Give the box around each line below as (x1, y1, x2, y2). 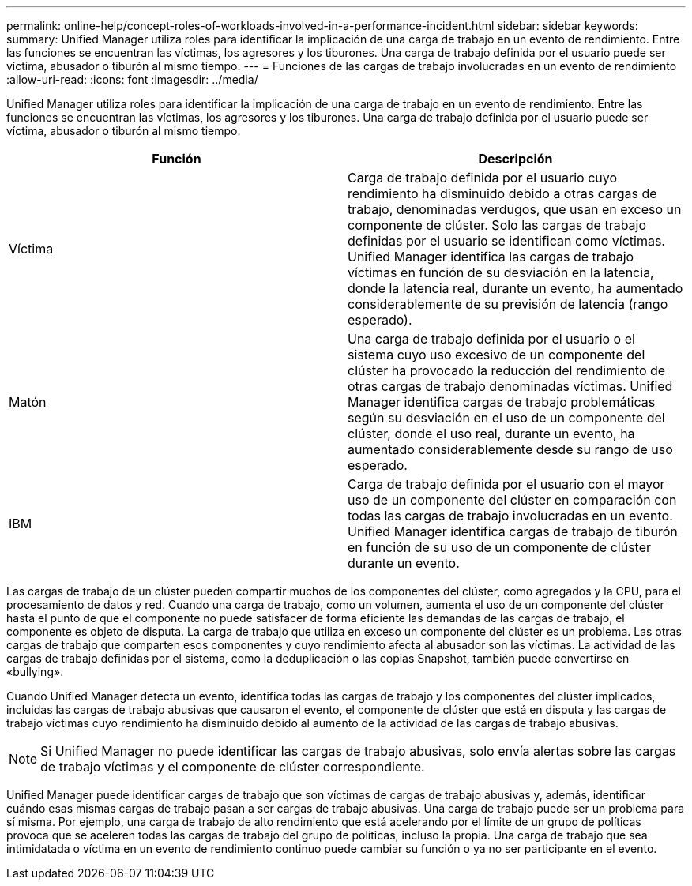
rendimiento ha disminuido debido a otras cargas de (348, 186, 657, 201)
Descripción (478, 151, 553, 167)
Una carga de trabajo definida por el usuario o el (348, 331, 635, 347)
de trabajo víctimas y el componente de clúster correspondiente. (40, 759, 425, 775)
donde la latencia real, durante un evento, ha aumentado (348, 280, 683, 296)
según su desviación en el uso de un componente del (348, 410, 665, 426)
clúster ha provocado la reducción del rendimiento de (348, 362, 666, 378)
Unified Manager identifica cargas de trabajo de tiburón (348, 524, 678, 539)
